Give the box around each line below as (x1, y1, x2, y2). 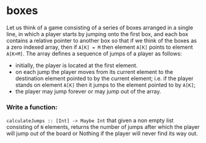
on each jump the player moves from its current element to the (15, 68, 174, 75)
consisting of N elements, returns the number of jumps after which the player (6, 123, 200, 131)
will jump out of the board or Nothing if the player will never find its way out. (6, 130, 198, 137)
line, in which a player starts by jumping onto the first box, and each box (6, 30, 189, 37)
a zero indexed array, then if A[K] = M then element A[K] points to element (6, 43, 193, 51)
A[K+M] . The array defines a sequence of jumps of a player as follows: (6, 50, 182, 57)
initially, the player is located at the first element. (15, 62, 138, 69)
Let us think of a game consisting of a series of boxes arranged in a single (6, 24, 193, 31)
